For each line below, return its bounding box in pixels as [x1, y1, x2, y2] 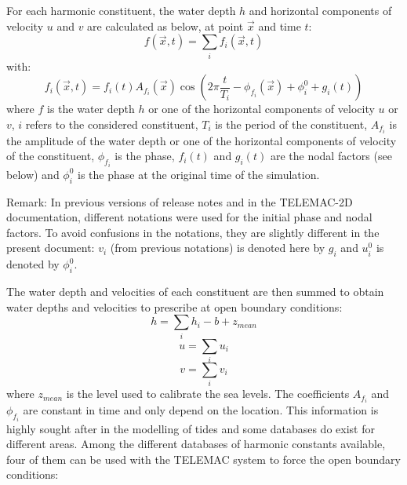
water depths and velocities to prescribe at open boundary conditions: [6, 298, 343, 315]
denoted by [6, 256, 60, 272]
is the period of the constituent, [215, 115, 368, 132]
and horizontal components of [249, 2, 392, 18]
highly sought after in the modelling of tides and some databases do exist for [6, 420, 375, 436]
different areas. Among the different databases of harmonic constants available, [6, 436, 386, 452]
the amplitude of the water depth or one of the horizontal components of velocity [6, 132, 397, 148]
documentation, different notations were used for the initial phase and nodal [6, 209, 372, 225]
